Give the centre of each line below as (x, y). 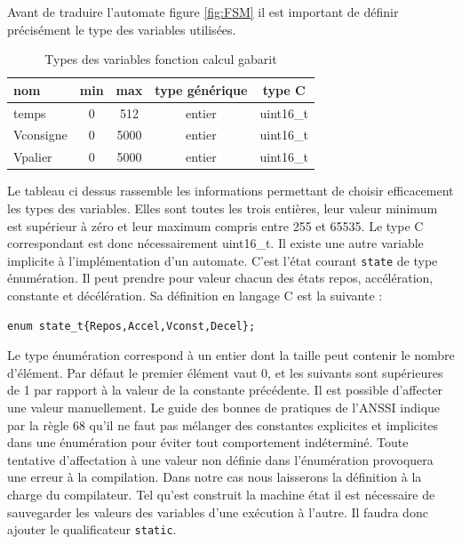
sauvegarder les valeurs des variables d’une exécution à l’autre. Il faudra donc (218, 512)
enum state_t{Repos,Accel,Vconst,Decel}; (131, 326)
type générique (201, 89)
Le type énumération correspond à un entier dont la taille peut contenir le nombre (231, 355)
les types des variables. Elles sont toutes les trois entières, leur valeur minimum (223, 208)
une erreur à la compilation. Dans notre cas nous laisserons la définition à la (215, 477)
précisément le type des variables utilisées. (122, 29)
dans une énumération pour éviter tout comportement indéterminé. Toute (208, 442)
